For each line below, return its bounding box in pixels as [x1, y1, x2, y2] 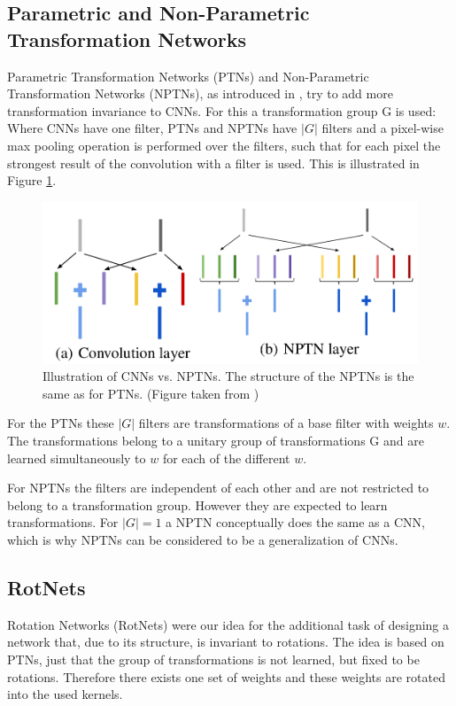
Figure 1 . [7, 171, 57, 190]
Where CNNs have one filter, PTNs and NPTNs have [7, 119, 298, 137]
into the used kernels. [7, 685, 123, 703]
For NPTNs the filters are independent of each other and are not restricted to [7, 478, 429, 497]
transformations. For [7, 513, 119, 531]
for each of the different [162, 448, 290, 467]
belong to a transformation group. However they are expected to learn [7, 495, 388, 514]
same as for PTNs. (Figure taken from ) [43, 384, 259, 402]
